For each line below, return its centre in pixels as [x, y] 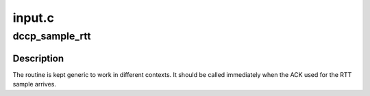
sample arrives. [34, 84]
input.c [34, 18]
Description [38, 58]
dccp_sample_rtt [52, 36]
